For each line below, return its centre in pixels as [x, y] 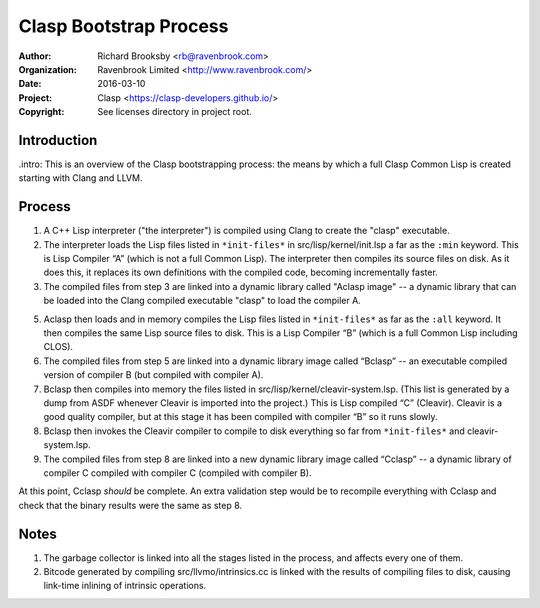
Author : [35, 56]
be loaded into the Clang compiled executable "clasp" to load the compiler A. [202, 301]
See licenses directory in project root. [174, 112]
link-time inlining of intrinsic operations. [125, 586]
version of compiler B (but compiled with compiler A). [153, 375]
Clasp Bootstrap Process [123, 26]
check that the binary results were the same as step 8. [130, 505]
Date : [30, 84]
